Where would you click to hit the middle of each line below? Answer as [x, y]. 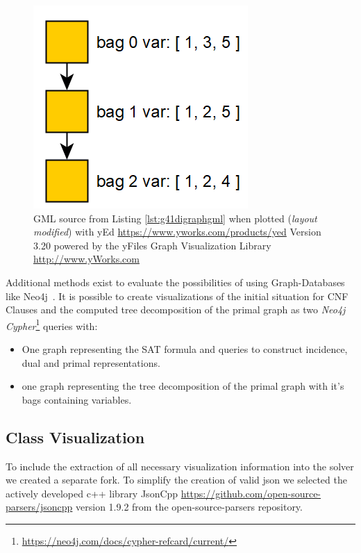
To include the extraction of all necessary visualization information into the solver [180, 466]
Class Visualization [75, 437]
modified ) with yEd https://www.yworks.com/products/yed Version [177, 232]
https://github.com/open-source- [251, 493]
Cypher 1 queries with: [52, 324]
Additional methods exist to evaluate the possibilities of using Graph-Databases [175, 282]
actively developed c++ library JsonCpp [92, 493]
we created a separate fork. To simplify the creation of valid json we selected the [176, 480]
